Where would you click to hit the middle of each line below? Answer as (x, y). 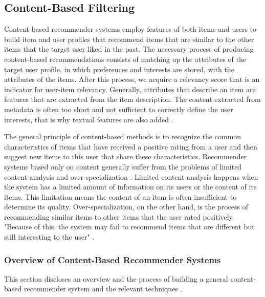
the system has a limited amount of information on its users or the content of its (130, 187)
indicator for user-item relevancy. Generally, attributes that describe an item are (130, 89)
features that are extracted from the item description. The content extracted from (132, 99)
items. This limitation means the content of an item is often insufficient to (120, 196)
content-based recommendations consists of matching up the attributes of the (125, 59)
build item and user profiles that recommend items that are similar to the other (129, 39)
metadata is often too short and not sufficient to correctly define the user (119, 109)
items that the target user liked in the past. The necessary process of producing (129, 49)
